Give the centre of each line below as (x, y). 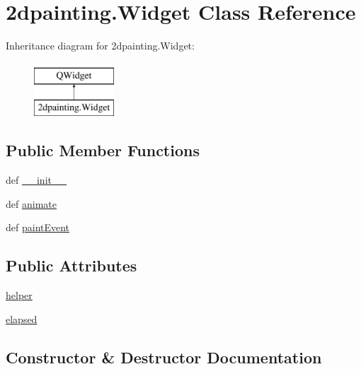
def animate (31, 203)
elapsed (22, 318)
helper (19, 295)
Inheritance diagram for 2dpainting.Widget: (100, 46)
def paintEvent (38, 227)
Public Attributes (71, 265)
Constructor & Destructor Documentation (164, 357)
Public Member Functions (103, 150)
